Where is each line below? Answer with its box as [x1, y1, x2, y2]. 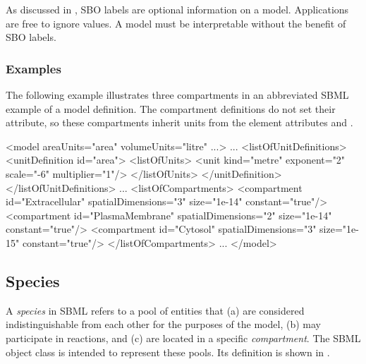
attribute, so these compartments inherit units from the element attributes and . [6, 115, 353, 130]
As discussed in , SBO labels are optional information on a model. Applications [6, 2, 349, 16]
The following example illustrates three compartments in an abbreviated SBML [6, 87, 349, 102]
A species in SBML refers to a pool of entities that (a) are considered [6, 303, 305, 317]
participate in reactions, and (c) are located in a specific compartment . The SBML [6, 330, 361, 345]
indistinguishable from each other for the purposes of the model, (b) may [6, 317, 321, 332]
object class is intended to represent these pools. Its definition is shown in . [6, 344, 330, 359]
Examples [6, 59, 61, 77]
